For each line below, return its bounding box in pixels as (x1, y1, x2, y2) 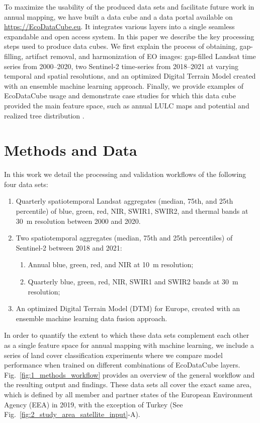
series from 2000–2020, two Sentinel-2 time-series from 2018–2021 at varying (4, 61, 238, 71)
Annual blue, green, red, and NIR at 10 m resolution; (28, 259, 194, 270)
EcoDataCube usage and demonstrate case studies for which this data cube (4, 90, 236, 101)
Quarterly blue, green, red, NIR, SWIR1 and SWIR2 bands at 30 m (28, 276, 238, 286)
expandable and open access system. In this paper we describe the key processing (4, 31, 254, 41)
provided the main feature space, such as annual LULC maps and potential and (4, 100, 249, 110)
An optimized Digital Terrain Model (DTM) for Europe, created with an (16, 303, 240, 314)
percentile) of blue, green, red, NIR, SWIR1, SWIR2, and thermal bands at (16, 206, 248, 216)
